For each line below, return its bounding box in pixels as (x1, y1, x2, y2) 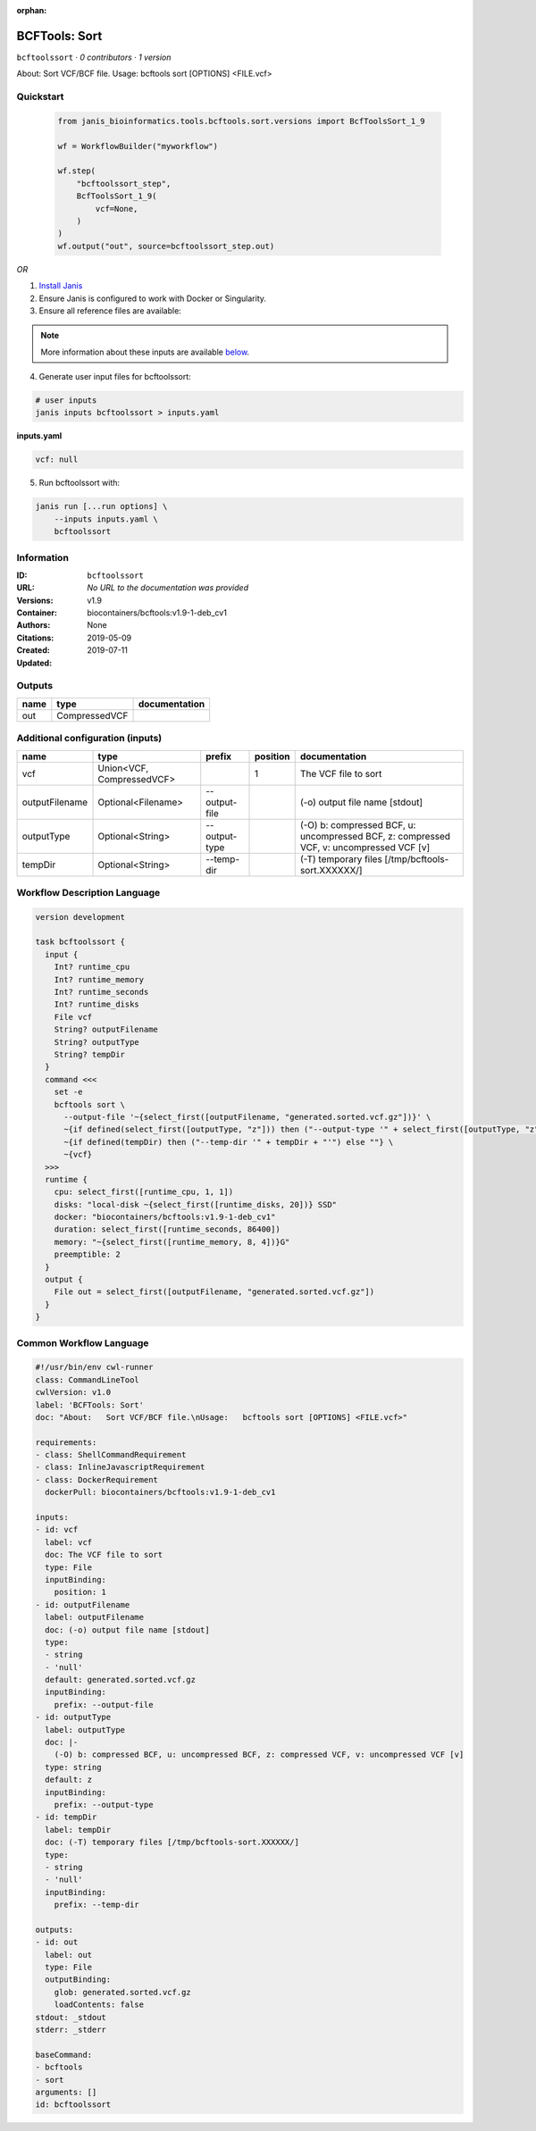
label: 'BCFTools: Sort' (35, 1400, 145, 1410)
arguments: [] (35, 2086, 97, 2097)
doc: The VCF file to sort (45, 1550, 163, 1560)
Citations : (16, 632, 54, 643)
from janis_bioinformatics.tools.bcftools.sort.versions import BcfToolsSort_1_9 (57, 116, 426, 126)
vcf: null (35, 455, 79, 464)
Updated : (16, 657, 53, 668)
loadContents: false (54, 2000, 145, 2010)
